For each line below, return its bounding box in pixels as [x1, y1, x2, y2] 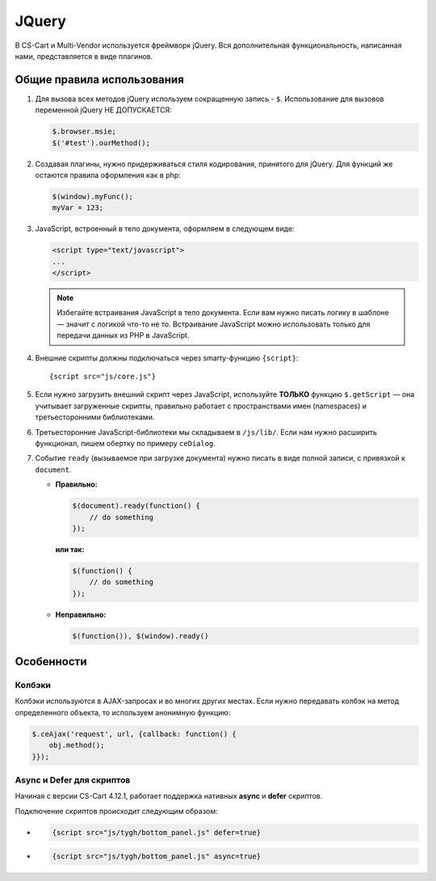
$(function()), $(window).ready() [72, 631, 209, 640]
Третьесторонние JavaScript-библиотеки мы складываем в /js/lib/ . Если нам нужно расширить [35, 427, 377, 436]
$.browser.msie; [52, 127, 117, 137]
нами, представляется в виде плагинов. [15, 51, 153, 61]
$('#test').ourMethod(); [52, 138, 151, 147]
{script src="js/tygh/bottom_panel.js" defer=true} [52, 828, 262, 837]
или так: [55, 544, 85, 554]
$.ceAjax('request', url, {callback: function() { [31, 729, 237, 739]
